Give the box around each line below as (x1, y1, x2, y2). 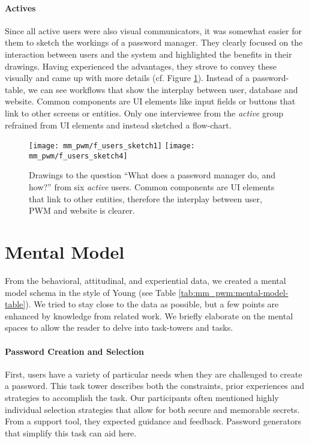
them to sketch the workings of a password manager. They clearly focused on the (5, 36, 303, 49)
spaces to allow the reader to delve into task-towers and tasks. (5, 321, 233, 334)
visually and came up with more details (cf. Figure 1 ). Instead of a (5, 71, 250, 84)
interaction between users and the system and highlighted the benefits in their (5, 47, 292, 60)
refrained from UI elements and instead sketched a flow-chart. (5, 118, 232, 131)
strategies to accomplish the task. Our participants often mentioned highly (5, 391, 279, 403)
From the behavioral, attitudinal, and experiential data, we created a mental (5, 274, 286, 286)
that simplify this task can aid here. (5, 426, 137, 439)
